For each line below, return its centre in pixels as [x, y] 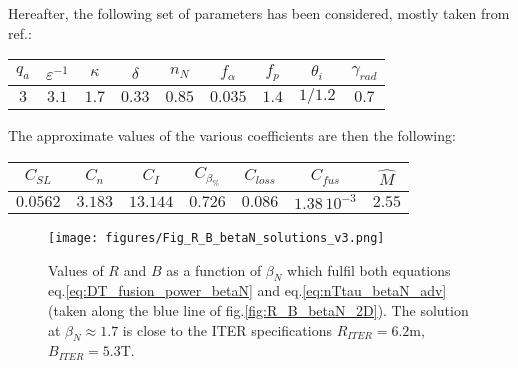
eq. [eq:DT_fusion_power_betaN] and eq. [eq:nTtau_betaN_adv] [247, 290]
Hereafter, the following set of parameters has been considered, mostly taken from [259, 13]
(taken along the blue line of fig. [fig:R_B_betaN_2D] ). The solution [258, 309]
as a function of [214, 269]
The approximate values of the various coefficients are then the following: [232, 135]
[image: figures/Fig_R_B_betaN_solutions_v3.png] [216, 237]
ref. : [20, 32]
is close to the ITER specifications [227, 329]
